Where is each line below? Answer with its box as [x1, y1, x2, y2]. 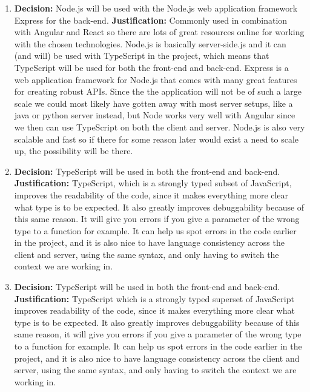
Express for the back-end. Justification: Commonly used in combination [14, 13, 288, 26]
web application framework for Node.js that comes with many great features [14, 73, 297, 86]
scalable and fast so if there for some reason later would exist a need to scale [14, 132, 299, 145]
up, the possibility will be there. [14, 144, 133, 157]
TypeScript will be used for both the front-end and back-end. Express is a [14, 61, 289, 73]
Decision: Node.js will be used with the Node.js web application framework [14, 2, 298, 14]
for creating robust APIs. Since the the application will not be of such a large [14, 85, 302, 98]
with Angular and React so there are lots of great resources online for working [14, 25, 305, 38]
